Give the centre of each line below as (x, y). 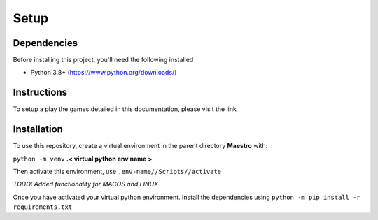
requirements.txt (43, 207)
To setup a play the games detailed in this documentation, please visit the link (125, 109)
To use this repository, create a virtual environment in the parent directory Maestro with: (140, 146)
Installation (38, 129)
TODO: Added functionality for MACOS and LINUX (86, 184)
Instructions (40, 93)
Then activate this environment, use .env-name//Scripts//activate (117, 172)
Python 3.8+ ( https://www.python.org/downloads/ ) (104, 73)
